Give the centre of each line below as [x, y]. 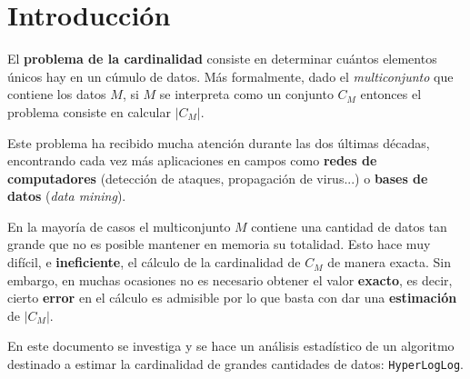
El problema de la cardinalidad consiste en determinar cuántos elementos [222, 59]
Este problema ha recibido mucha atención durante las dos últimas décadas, [219, 142]
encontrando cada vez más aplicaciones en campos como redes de [192, 160]
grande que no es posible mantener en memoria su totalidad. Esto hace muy [219, 244]
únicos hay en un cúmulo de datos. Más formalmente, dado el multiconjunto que [230, 76]
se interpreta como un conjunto [246, 94]
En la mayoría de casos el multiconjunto [119, 226]
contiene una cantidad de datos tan [349, 226]
